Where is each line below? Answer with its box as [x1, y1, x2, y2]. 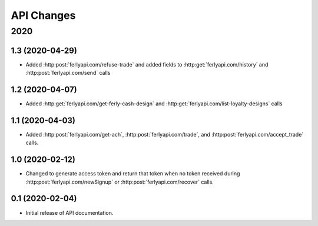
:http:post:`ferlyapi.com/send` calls [25, 69, 111, 77]
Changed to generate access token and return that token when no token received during [25, 170, 240, 177]
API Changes [11, 9, 76, 22]
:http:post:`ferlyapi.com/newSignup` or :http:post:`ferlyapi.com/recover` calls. [25, 178, 214, 185]
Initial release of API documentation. [25, 209, 114, 216]
